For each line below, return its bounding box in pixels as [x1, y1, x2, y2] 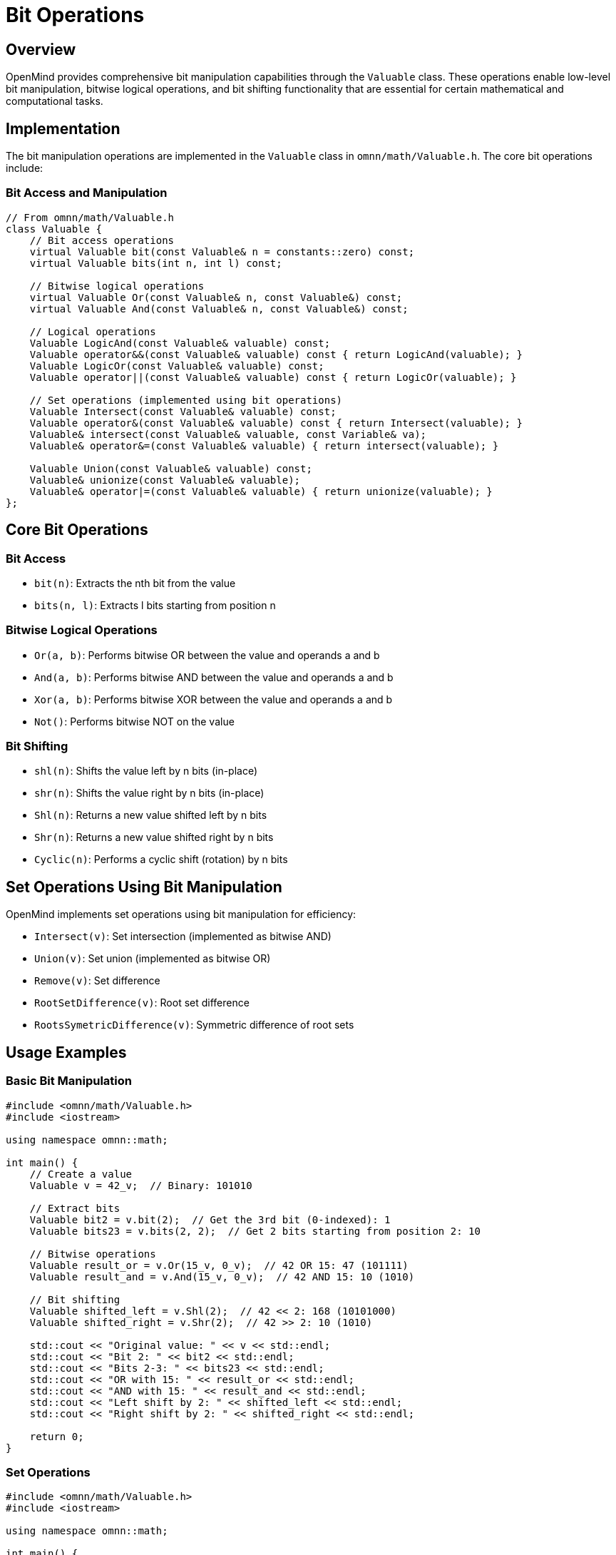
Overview [6, 40, 76, 58]
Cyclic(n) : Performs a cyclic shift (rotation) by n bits [34, 853, 288, 866]
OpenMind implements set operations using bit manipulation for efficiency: [6, 908, 356, 921]
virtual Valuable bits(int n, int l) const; [29, 257, 282, 269]
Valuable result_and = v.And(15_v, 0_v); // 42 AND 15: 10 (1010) [29, 1270, 415, 1283]
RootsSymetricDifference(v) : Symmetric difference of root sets [34, 1019, 354, 1031]
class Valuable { [6, 223, 102, 235]
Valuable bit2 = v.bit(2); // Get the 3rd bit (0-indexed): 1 [29, 1213, 391, 1225]
